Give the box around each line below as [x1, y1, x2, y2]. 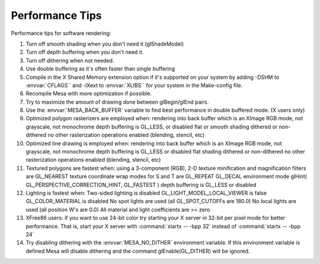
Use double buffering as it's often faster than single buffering [25, 65, 175, 72]
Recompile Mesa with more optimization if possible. [25, 90, 152, 97]
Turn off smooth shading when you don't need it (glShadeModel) [25, 40, 184, 47]
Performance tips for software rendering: [11, 30, 111, 37]
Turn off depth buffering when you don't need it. [25, 49, 144, 56]
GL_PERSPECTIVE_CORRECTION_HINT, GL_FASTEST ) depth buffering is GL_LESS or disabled [25, 181, 257, 188]
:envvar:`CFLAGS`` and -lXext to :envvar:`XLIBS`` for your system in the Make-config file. [25, 82, 243, 89]
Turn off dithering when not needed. [25, 57, 114, 64]
